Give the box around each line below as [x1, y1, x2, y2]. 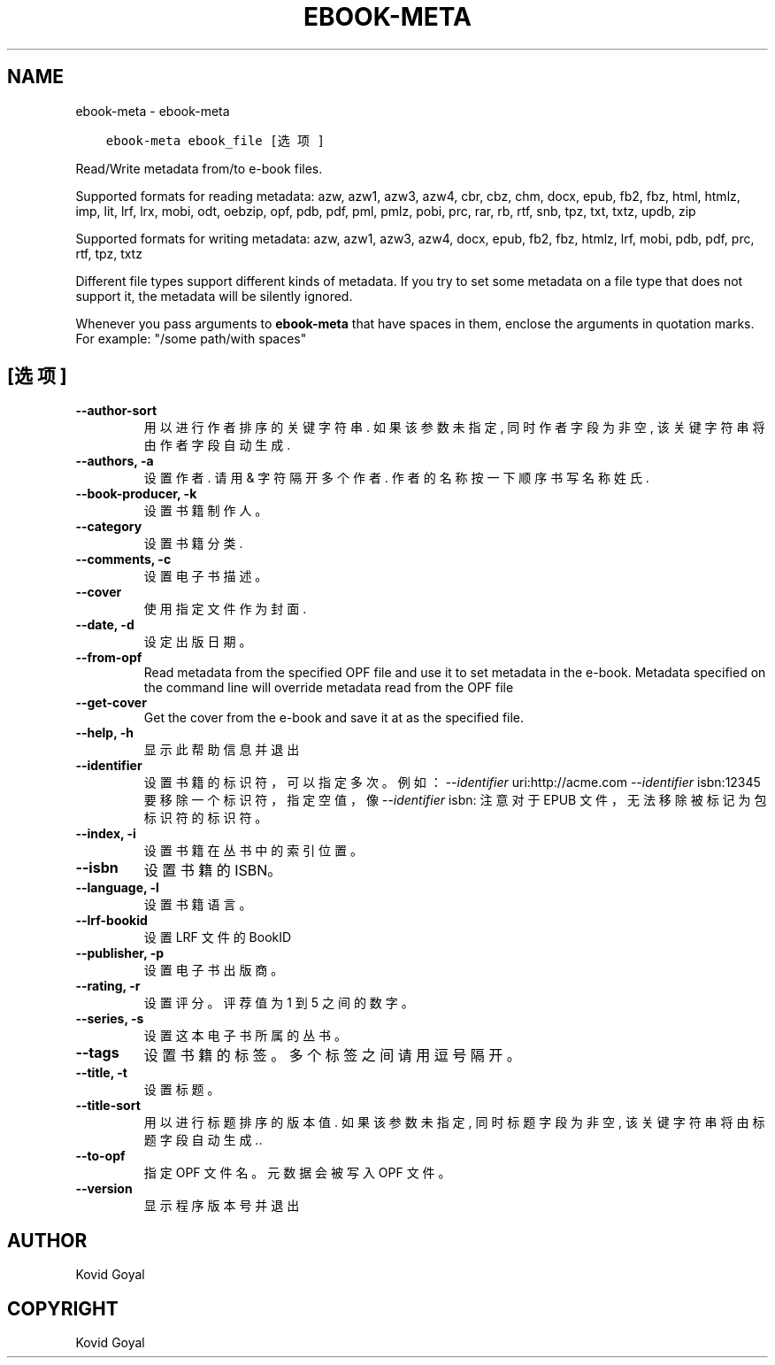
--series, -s [75, 1011, 144, 1027]
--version [75, 1181, 133, 1197]
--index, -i [75, 826, 136, 842]
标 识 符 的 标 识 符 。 [143, 810, 268, 826]
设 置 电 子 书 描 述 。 [143, 568, 268, 584]
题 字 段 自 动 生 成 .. [143, 1132, 263, 1148]
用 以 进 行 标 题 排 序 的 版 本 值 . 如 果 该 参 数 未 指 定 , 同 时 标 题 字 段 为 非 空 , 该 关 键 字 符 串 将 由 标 [143, 1114, 765, 1130]
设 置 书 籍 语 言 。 [143, 897, 252, 913]
